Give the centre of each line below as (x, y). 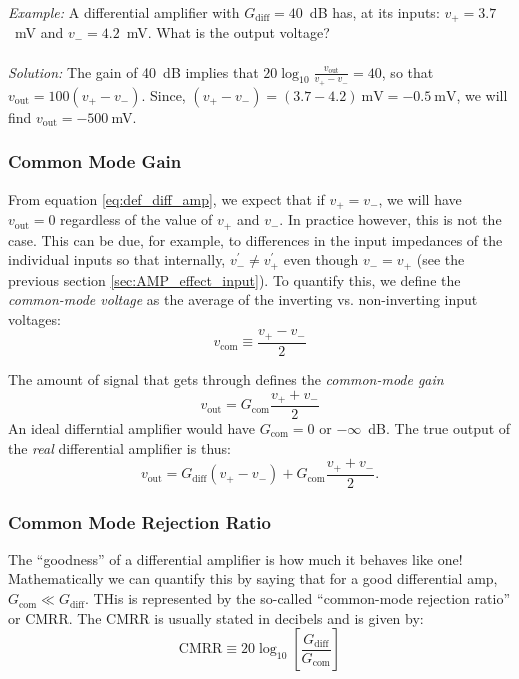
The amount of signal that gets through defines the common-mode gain (226, 378)
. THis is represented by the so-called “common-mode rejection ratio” (297, 598)
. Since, (163, 94)
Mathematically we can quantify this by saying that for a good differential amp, (253, 578)
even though (321, 259)
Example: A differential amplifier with (124, 12)
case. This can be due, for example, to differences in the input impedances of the (255, 239)
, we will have (420, 198)
